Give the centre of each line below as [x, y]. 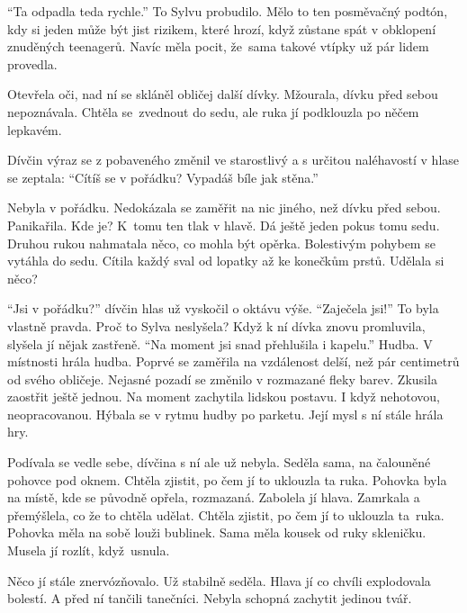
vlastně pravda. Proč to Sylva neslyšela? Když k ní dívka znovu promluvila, [216, 325]
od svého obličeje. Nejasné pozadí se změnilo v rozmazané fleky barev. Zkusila [222, 379]
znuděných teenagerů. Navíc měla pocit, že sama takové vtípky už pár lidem [218, 46]
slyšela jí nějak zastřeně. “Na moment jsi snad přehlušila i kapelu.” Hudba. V [220, 343]
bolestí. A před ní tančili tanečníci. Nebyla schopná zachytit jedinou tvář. [210, 598]
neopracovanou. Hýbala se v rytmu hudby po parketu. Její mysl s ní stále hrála [225, 414]
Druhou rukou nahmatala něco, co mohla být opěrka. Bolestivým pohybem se [221, 243]
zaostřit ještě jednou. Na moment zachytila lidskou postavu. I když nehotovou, [224, 397]
